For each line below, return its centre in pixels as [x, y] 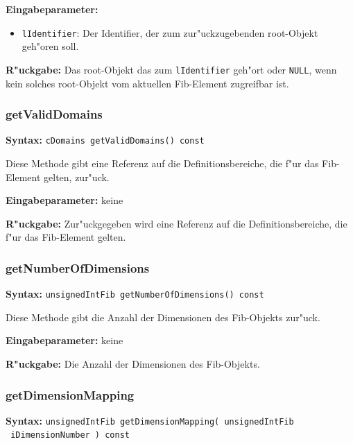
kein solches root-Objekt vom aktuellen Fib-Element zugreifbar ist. [147, 83]
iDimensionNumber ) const [70, 435]
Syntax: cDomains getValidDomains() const [105, 140]
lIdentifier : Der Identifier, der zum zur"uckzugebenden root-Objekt [170, 32]
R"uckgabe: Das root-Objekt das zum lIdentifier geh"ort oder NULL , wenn [171, 69]
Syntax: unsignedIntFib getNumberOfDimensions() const [135, 294]
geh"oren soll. [50, 46]
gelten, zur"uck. [77, 177]
